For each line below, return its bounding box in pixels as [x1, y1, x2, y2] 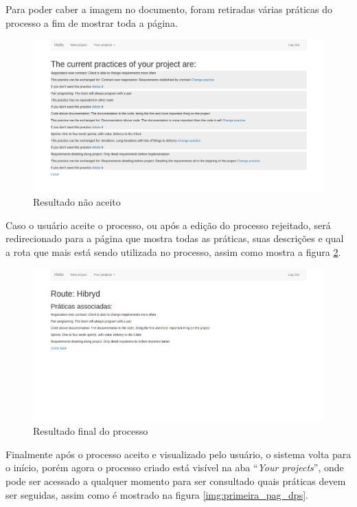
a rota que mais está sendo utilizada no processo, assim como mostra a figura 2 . [5, 244, 341, 259]
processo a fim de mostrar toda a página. [5, 15, 178, 30]
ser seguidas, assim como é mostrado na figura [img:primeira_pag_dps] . [5, 487, 308, 501]
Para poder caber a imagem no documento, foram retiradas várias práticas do [5, 2, 332, 16]
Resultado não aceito [33, 195, 121, 209]
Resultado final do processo [33, 424, 148, 438]
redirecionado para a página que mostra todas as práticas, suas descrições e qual [5, 231, 344, 246]
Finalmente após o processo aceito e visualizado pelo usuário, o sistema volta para [5, 446, 352, 461]
